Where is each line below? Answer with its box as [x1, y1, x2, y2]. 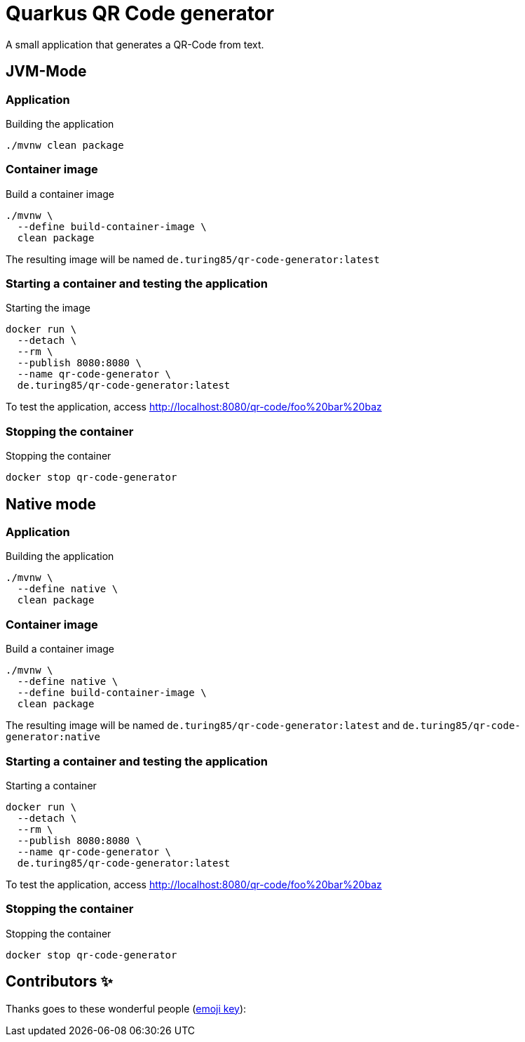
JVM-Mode [6, 62, 87, 81]
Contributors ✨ [6, 973, 113, 991]
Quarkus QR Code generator [6, 1, 275, 25]
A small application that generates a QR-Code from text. [6, 38, 264, 51]
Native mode [6, 495, 97, 513]
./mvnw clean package [6, 139, 124, 151]
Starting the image [6, 302, 90, 314]
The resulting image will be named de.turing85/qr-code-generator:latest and [6, 719, 400, 732]
